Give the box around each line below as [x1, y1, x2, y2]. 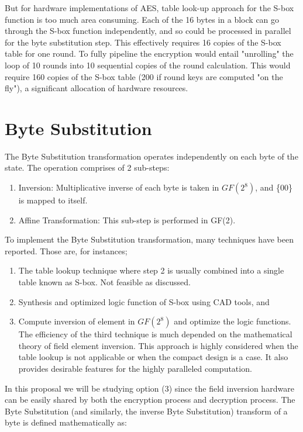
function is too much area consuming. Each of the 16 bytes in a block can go [5, 13, 280, 25]
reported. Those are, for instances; [5, 244, 128, 257]
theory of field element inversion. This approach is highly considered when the [18, 339, 298, 351]
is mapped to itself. [18, 194, 88, 206]
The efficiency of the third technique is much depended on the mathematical [18, 328, 292, 340]
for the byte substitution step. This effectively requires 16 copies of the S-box [5, 36, 281, 48]
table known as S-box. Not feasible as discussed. [18, 276, 191, 288]
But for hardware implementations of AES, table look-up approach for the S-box [5, 2, 294, 13]
